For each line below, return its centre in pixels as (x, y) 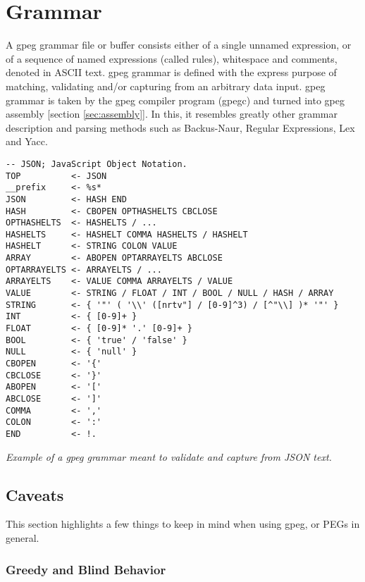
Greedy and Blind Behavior (86, 569)
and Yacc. (27, 141)
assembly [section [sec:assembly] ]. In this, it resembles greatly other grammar (172, 114)
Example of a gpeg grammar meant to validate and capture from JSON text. (169, 456)
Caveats (35, 494)
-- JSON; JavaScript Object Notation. (97, 164)
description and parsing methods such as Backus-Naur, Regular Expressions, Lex (180, 127)
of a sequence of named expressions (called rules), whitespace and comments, (172, 58)
